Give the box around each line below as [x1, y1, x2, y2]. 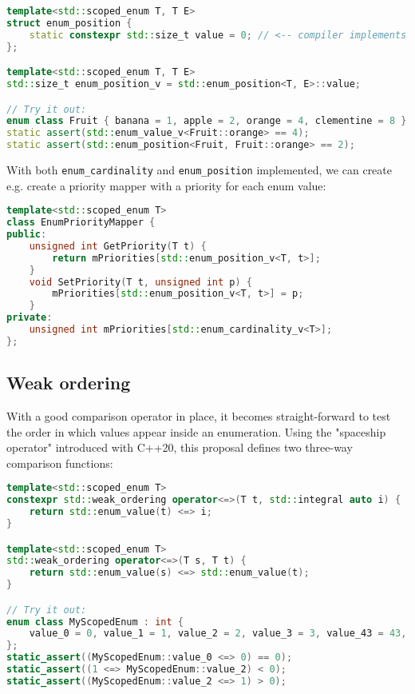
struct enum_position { [6, 17, 132, 29]
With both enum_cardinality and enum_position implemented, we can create [6, 162, 392, 178]
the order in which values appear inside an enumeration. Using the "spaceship [6, 423, 386, 440]
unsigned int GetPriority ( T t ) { [29, 240, 207, 252]
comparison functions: [6, 454, 113, 471]
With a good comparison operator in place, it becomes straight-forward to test [6, 408, 391, 425]
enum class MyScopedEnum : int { [6, 616, 184, 628]
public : [6, 229, 47, 241]
